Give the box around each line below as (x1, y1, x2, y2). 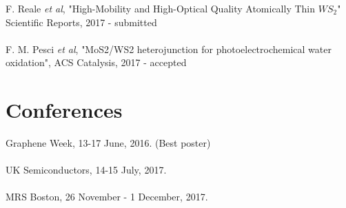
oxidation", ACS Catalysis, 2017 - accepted (6, 55, 187, 70)
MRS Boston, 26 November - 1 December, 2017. (6, 189, 208, 204)
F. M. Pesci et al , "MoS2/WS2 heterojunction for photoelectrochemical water (6, 41, 332, 56)
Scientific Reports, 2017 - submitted (6, 14, 157, 29)
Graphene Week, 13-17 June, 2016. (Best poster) (6, 136, 211, 150)
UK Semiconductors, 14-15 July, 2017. (6, 163, 167, 177)
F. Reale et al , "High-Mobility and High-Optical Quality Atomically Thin (6, 1, 316, 15)
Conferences (6, 96, 123, 124)
